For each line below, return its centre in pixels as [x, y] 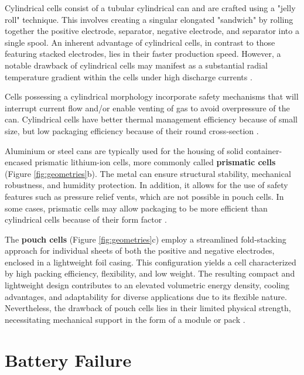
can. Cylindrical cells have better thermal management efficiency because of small [151, 119]
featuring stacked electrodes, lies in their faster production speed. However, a [143, 54]
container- [264, 150]
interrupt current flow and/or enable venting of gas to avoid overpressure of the [147, 108]
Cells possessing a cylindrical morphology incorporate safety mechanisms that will [152, 96]
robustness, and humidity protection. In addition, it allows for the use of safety [146, 185]
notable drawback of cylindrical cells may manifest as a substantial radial [136, 65]
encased [18, 162]
